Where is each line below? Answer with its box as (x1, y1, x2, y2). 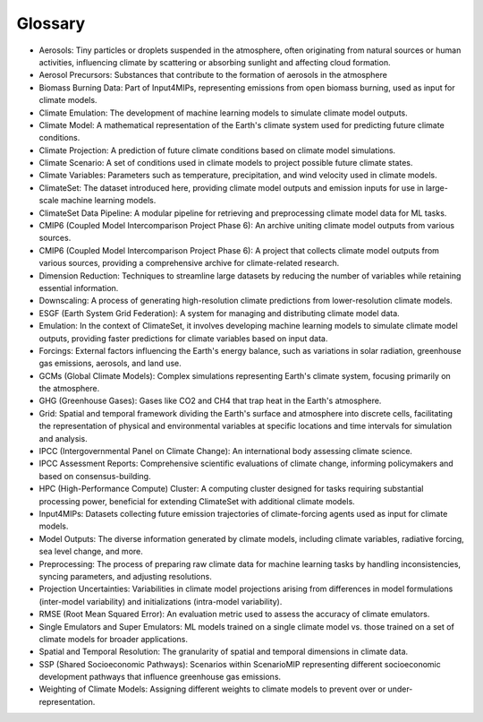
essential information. (38, 282, 119, 293)
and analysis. (38, 433, 89, 443)
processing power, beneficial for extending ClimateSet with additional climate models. (38, 495, 355, 506)
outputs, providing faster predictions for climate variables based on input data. (38, 332, 328, 344)
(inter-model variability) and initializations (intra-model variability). (38, 596, 283, 606)
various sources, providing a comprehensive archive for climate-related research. (38, 258, 340, 269)
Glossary (16, 13, 86, 33)
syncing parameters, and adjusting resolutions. (38, 571, 212, 581)
